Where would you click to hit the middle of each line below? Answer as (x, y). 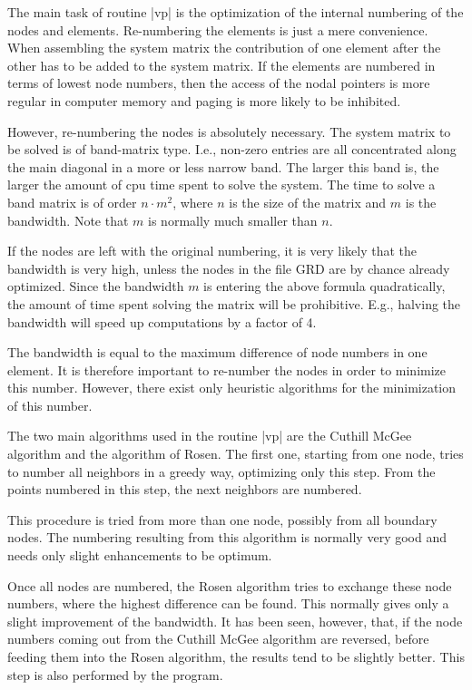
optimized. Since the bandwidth (96, 286)
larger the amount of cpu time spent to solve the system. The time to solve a (221, 185)
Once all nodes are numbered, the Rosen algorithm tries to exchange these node (230, 585)
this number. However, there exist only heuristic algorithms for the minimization (232, 388)
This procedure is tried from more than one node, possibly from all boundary (222, 519)
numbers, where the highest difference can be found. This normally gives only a (228, 603)
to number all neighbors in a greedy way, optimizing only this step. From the (221, 471)
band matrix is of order (72, 202)
